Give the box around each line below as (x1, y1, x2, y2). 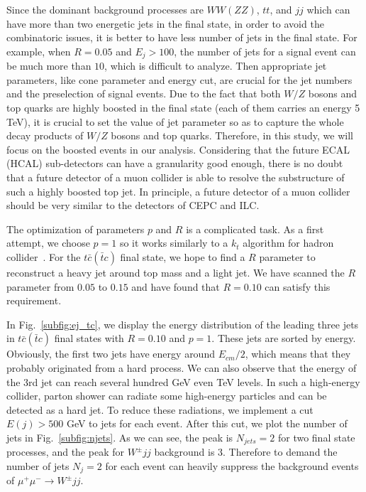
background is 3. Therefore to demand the (154, 444, 338, 459)
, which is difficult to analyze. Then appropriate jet (104, 58, 327, 73)
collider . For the (6, 249, 81, 264)
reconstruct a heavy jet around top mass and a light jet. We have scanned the (6, 264, 345, 279)
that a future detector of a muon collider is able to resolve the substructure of (6, 169, 345, 184)
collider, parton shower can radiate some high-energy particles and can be (6, 388, 327, 403)
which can (306, 2, 350, 16)
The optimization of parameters (6, 221, 145, 236)
